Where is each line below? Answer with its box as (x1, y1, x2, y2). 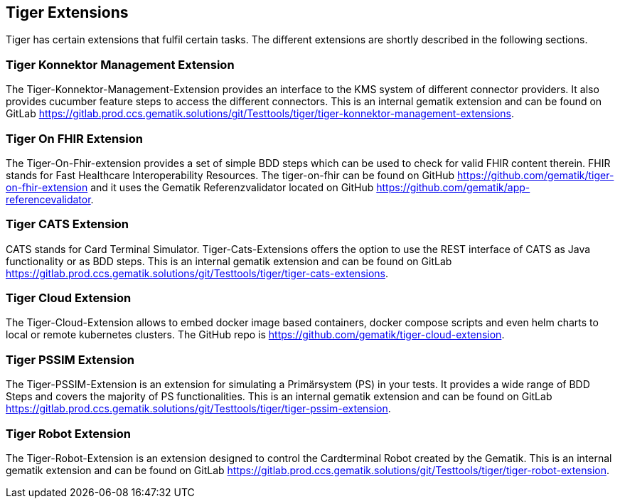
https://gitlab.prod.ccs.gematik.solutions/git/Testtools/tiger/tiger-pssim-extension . (6, 402, 391, 415)
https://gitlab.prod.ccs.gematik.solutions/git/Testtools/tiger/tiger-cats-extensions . (6, 267, 389, 279)
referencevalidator (6, 193, 91, 205)
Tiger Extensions (6, 4, 129, 21)
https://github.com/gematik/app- (376, 181, 530, 193)
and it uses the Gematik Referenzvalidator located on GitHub (90, 181, 374, 193)
